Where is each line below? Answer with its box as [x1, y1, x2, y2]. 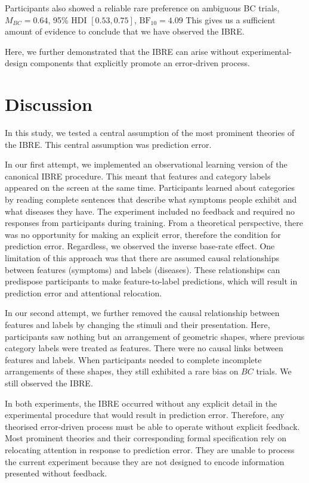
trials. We [256, 365, 292, 377]
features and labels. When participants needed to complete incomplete [5, 353, 262, 366]
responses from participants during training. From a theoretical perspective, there [5, 216, 303, 229]
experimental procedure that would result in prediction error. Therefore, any [5, 408, 285, 421]
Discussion [5, 92, 92, 116]
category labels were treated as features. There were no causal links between [5, 342, 283, 354]
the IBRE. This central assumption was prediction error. [5, 138, 212, 150]
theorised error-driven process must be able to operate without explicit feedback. [5, 420, 300, 432]
